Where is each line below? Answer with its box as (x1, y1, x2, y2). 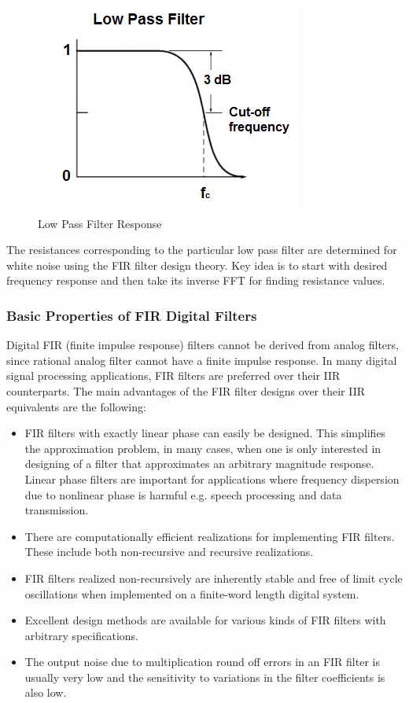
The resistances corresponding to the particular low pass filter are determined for (6, 241, 397, 258)
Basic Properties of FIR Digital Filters (6, 305, 257, 325)
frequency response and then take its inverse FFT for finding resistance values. (6, 272, 385, 289)
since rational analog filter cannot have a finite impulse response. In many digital (6, 351, 397, 368)
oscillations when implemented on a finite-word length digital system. (24, 585, 359, 602)
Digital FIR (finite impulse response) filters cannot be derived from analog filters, (6, 337, 399, 353)
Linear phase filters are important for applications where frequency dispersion (24, 470, 400, 487)
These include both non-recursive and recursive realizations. (24, 543, 314, 560)
